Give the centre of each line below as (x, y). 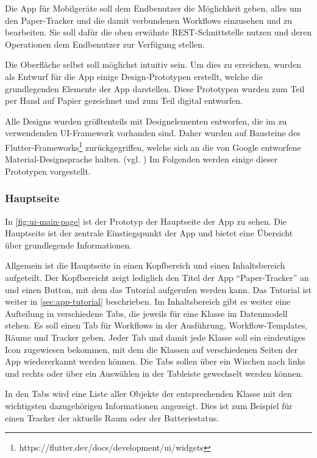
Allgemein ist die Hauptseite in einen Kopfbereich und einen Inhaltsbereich (145, 265)
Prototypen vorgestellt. (48, 171)
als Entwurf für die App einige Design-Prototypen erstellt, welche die (134, 76)
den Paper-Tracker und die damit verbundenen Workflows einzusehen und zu (149, 20)
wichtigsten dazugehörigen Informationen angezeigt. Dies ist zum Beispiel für (149, 405)
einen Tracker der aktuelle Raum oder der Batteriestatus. (112, 417)
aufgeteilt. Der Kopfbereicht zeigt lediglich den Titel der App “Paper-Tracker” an (157, 277)
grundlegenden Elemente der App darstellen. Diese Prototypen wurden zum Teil (155, 88)
